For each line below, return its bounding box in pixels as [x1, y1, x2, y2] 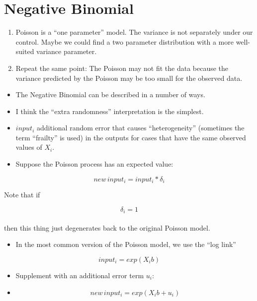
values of [15, 142, 42, 152]
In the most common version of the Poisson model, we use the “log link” [15, 239, 236, 249]
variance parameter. [36, 46, 97, 57]
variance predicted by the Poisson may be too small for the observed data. [15, 72, 243, 83]
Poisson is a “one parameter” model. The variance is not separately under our [15, 27, 253, 37]
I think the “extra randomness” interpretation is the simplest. [15, 106, 204, 116]
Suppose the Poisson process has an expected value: [15, 159, 173, 169]
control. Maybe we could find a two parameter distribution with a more [15, 36, 234, 47]
